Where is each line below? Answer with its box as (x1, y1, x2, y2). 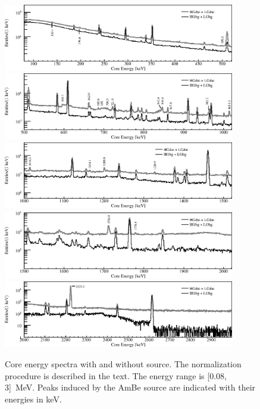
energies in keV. (5, 392, 62, 405)
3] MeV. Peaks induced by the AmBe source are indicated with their (5, 381, 256, 393)
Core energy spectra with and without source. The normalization (5, 357, 242, 370)
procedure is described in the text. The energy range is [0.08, (5, 369, 227, 382)
